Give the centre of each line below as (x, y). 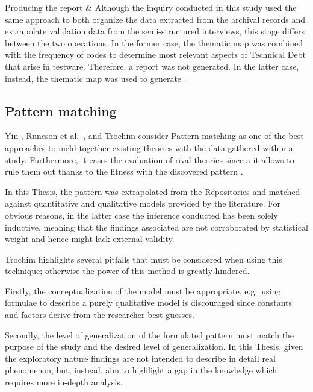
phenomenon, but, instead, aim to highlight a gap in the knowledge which (141, 370)
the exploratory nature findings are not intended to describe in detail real (140, 358)
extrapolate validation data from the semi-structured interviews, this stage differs (155, 31)
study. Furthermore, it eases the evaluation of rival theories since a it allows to (150, 159)
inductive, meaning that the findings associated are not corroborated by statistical (156, 227)
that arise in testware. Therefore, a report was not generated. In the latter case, (152, 66)
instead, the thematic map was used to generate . (96, 78)
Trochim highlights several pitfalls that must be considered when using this (144, 259)
